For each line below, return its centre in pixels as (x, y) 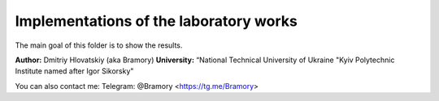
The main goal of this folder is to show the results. (99, 45)
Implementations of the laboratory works (156, 21)
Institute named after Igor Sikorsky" (74, 71)
